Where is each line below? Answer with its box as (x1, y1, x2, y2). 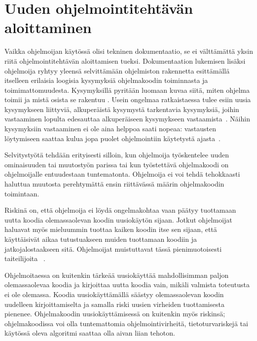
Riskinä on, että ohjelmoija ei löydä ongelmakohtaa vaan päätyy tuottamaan (4, 205, 236, 215)
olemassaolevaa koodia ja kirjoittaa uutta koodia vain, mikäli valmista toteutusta (4, 279, 250, 290)
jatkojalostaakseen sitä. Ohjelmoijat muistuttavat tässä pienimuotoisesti (4, 243, 222, 254)
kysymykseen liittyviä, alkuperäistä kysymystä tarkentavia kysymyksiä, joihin (4, 104, 239, 114)
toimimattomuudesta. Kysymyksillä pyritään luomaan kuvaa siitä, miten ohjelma (4, 84, 250, 95)
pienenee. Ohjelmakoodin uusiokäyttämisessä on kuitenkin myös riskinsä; (4, 308, 225, 319)
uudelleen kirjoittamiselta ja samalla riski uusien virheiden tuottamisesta (4, 299, 224, 309)
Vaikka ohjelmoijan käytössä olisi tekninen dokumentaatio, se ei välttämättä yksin (4, 46, 254, 56)
